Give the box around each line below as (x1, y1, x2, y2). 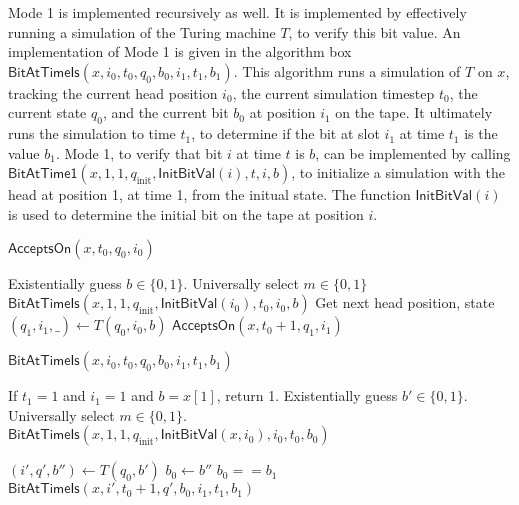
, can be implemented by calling (315, 142, 511, 163)
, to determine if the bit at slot (191, 123, 380, 144)
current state (8, 102, 87, 123)
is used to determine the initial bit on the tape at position (8, 203, 364, 224)
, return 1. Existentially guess (216, 385, 398, 406)
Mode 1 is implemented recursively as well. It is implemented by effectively (8, 2, 467, 22)
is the (464, 123, 498, 144)
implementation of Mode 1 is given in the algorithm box (8, 41, 352, 62)
